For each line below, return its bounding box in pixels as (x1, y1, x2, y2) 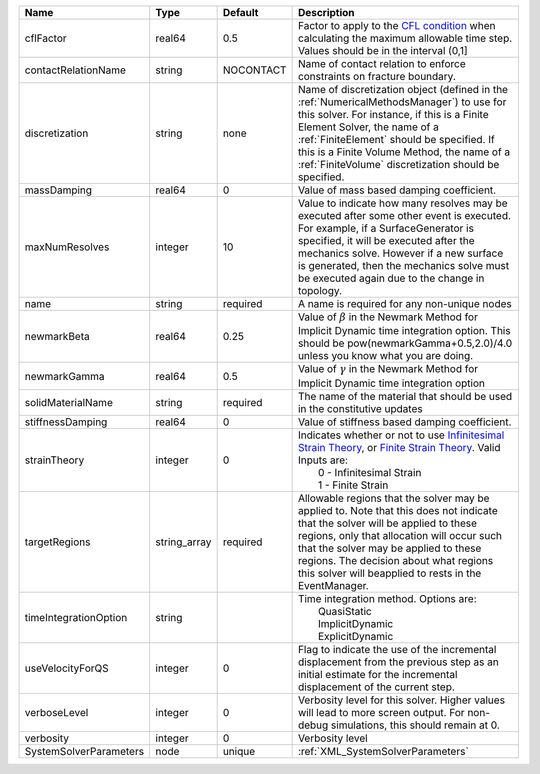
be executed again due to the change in (297, 271, 485, 285)
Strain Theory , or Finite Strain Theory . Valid (297, 440, 501, 454)
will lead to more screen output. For (297, 705, 465, 719)
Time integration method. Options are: (297, 591, 477, 605)
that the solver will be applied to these (297, 516, 478, 530)
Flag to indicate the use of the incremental (297, 642, 497, 656)
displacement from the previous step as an (297, 655, 499, 669)
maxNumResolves (24, 240, 110, 254)
